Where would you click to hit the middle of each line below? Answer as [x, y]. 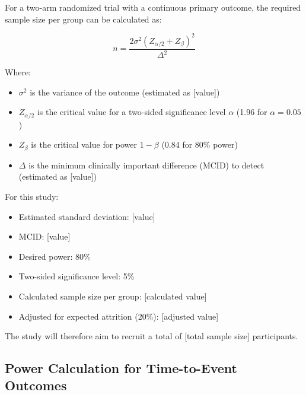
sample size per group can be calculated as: [83, 19]
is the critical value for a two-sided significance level [131, 112]
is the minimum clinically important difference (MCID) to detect [146, 165]
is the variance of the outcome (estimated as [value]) [125, 92]
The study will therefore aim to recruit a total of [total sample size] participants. [152, 336]
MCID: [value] [44, 236]
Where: [18, 72]
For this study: [32, 196]
